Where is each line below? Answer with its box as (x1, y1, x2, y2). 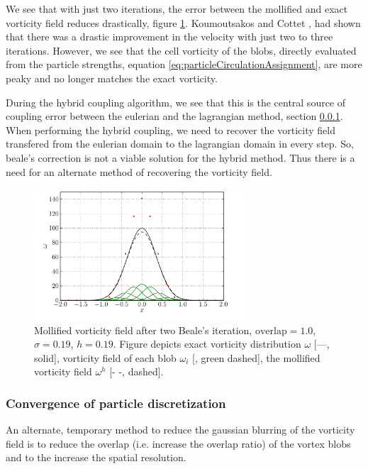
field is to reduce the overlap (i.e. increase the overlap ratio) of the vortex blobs (6, 436, 351, 451)
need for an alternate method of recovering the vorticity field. (6, 164, 272, 179)
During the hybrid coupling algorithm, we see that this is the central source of (6, 94, 346, 109)
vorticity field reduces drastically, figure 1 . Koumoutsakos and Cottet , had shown (6, 15, 361, 30)
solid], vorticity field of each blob (34, 350, 177, 365)
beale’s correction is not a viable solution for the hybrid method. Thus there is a (6, 150, 355, 165)
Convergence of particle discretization (6, 394, 226, 412)
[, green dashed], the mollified (192, 350, 320, 365)
